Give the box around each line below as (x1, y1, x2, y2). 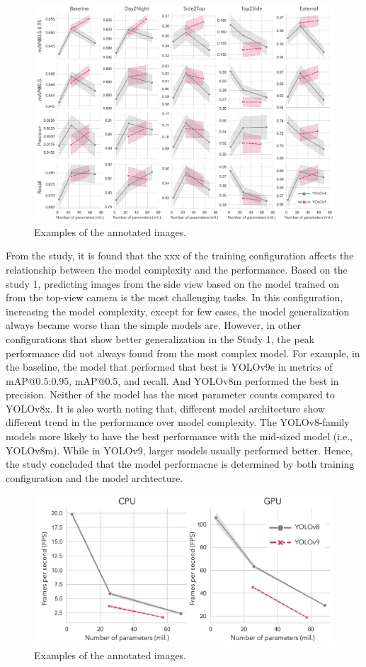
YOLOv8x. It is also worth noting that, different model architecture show (6, 400, 325, 415)
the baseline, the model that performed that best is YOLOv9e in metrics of (6, 359, 333, 374)
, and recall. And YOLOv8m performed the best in (118, 373, 339, 388)
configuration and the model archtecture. (6, 470, 183, 485)
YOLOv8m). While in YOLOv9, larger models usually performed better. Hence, (6, 442, 353, 457)
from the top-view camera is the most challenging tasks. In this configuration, (6, 290, 343, 305)
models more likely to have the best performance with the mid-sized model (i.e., (6, 429, 353, 444)
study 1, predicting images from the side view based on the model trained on (6, 276, 339, 291)
